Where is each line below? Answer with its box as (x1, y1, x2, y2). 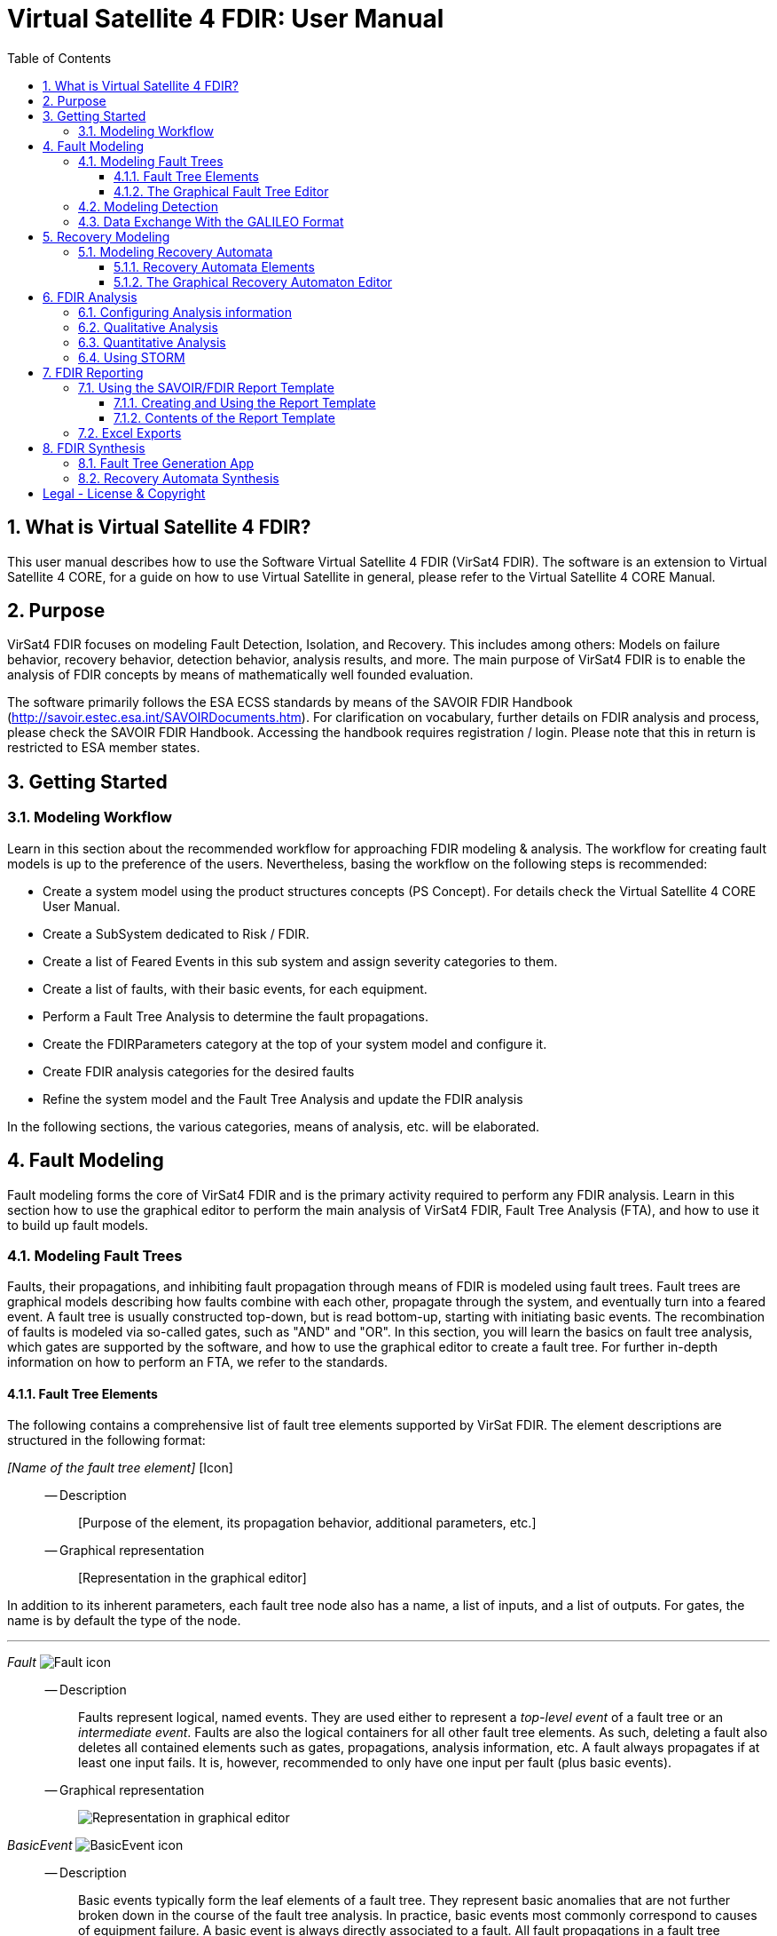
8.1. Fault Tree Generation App (78, 455, 255, 471)
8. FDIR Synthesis (43, 440, 145, 456)
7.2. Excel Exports (78, 424, 182, 440)
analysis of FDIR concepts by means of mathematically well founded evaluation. (7, 667, 474, 683)
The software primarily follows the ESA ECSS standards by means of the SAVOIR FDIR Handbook (7, 694, 573, 710)
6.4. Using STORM (78, 349, 185, 365)
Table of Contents (7, 50, 112, 66)
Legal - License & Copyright (43, 485, 206, 501)
